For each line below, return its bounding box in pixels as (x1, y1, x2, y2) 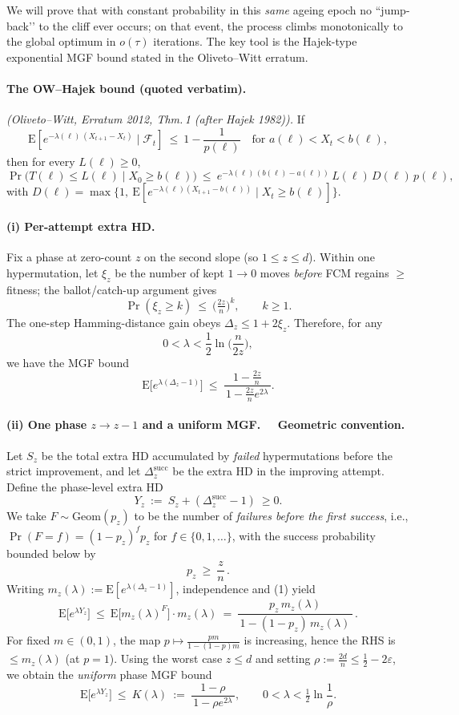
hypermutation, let (6, 264, 99, 281)
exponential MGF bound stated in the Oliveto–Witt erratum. (6, 48, 308, 65)
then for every (6, 152, 75, 169)
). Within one (308, 248, 375, 265)
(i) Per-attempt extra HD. (6, 218, 155, 235)
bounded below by (6, 544, 96, 561)
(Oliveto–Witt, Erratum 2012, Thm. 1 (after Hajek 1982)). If (6, 111, 305, 127)
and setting (255, 650, 311, 667)
